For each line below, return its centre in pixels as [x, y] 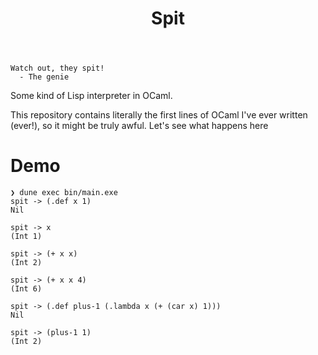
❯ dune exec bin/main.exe [64, 193]
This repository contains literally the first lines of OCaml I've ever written [159, 115]
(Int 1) [26, 237]
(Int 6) [26, 289]
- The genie [44, 77]
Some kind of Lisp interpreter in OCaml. [91, 96]
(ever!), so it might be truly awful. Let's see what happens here [139, 126]
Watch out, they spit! [57, 68]
